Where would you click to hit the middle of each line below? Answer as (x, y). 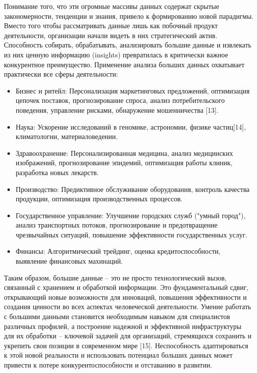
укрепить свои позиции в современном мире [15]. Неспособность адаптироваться (126, 345)
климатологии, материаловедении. (67, 136)
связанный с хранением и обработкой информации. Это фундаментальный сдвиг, (126, 287)
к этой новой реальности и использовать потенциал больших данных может (118, 355)
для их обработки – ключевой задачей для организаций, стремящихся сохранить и (128, 336)
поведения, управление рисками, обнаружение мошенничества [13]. (117, 110)
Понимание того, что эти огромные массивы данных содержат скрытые (112, 6)
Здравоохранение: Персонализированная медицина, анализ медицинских (124, 153)
